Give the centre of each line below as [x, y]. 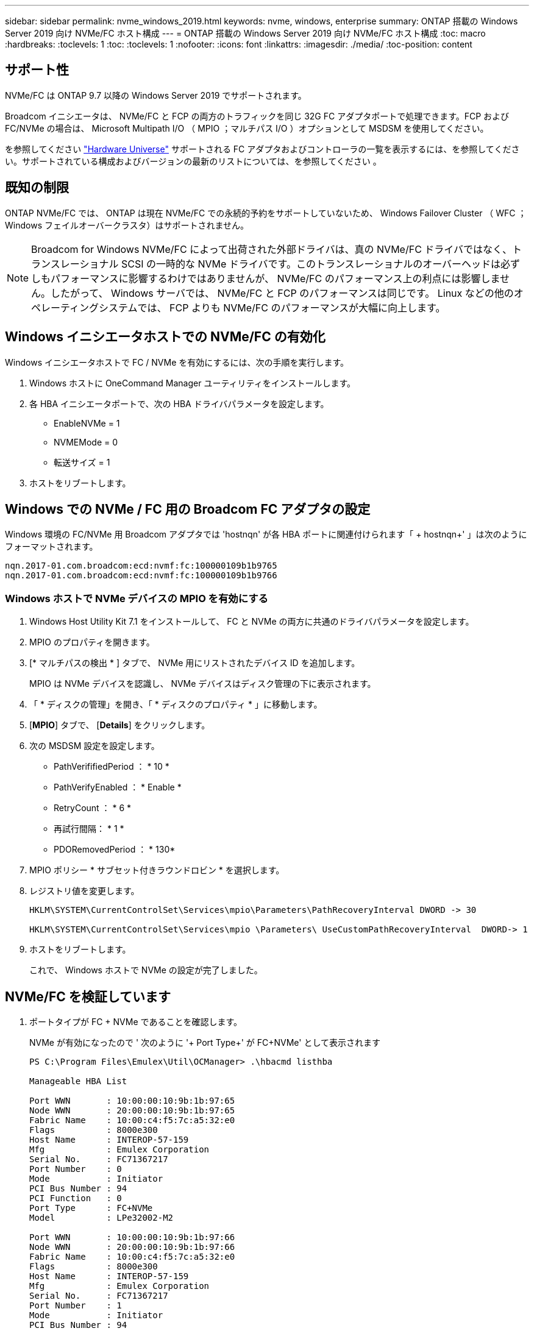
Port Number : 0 [76, 1169]
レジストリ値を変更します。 [84, 891]
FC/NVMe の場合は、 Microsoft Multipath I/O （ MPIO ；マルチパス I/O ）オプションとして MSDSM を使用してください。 [247, 128]
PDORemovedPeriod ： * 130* [115, 850]
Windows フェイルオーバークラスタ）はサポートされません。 [127, 225]
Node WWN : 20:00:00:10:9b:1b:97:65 [132, 1110]
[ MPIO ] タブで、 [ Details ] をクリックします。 [120, 725]
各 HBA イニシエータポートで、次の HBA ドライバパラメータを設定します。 [179, 403]
